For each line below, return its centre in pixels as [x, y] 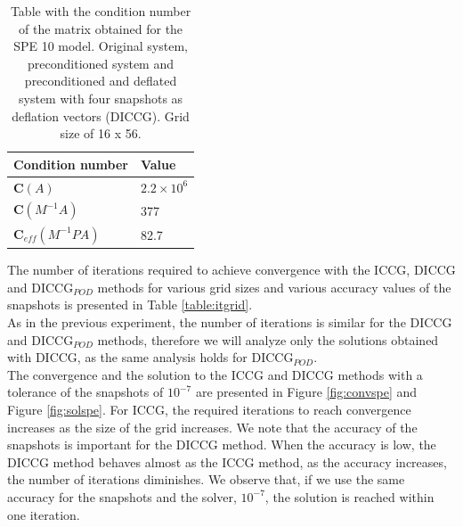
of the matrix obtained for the [101, 28]
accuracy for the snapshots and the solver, [122, 496]
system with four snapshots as [101, 98]
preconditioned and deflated [101, 81]
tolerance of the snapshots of [85, 392]
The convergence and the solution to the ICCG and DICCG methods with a [215, 374]
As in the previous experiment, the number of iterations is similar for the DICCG [230, 321]
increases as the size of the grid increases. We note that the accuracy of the [212, 427]
